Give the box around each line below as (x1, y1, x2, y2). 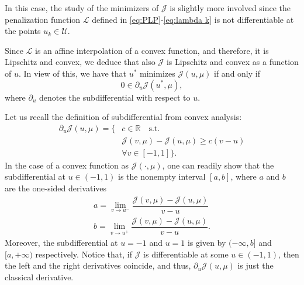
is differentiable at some (143, 248, 229, 260)
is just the (237, 259, 274, 272)
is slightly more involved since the (170, 2, 291, 13)
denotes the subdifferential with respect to (39, 91, 191, 103)
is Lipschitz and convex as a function (166, 56, 299, 68)
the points (5, 25, 41, 37)
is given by (187, 236, 226, 248)
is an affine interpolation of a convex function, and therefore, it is (35, 44, 269, 56)
